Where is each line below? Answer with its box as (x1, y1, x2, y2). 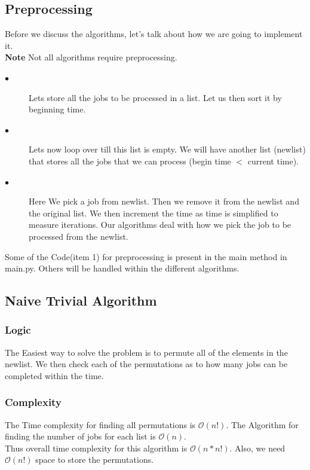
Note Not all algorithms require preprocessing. (5, 51, 177, 63)
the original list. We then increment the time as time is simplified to (29, 206, 278, 219)
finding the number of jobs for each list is (5, 430, 156, 442)
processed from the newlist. (29, 230, 128, 242)
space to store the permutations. (35, 453, 154, 466)
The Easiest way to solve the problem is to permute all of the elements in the (5, 346, 288, 358)
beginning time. (29, 103, 86, 115)
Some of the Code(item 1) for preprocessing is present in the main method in (5, 250, 287, 263)
